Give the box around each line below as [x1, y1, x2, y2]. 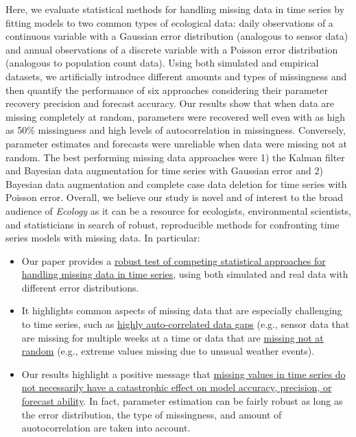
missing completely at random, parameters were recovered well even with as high [5, 109, 346, 123]
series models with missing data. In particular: [5, 231, 200, 245]
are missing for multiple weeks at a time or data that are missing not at [21, 330, 324, 344]
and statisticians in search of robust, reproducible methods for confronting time [5, 217, 340, 231]
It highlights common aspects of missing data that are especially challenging [21, 303, 342, 318]
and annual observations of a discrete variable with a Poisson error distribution [5, 42, 338, 56]
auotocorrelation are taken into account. [21, 421, 191, 435]
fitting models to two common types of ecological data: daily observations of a [5, 15, 333, 29]
